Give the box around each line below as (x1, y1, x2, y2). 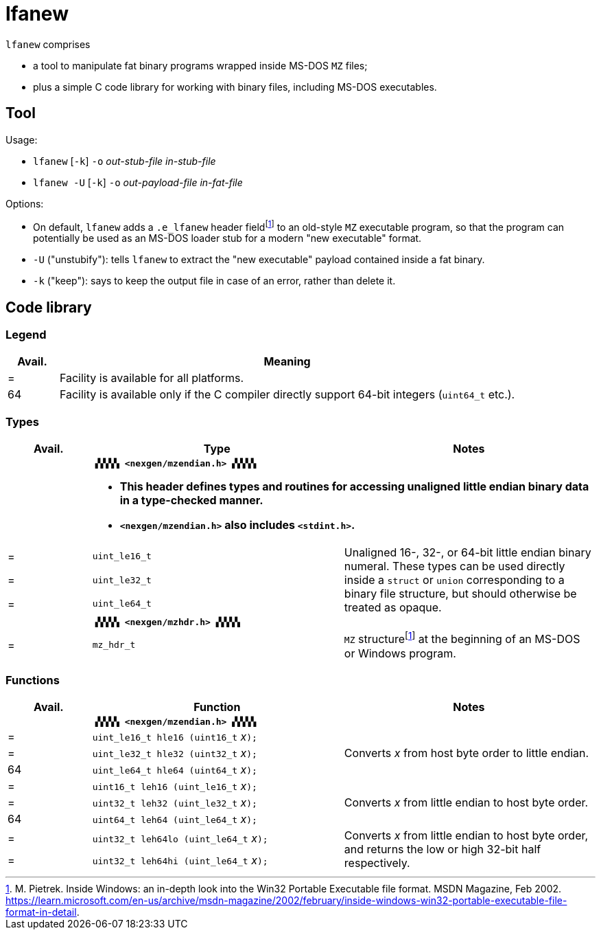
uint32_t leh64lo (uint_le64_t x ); (92, 831, 268, 846)
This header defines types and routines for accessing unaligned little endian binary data (119, 480, 589, 494)
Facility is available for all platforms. (59, 371, 244, 385)
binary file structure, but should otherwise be (344, 587, 577, 601)
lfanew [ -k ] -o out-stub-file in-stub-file (33, 155, 216, 167)
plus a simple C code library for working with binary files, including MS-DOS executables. (33, 80, 437, 93)
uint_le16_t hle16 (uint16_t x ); (92, 730, 257, 744)
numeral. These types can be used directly (344, 559, 565, 574)
